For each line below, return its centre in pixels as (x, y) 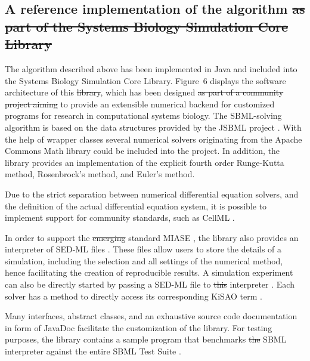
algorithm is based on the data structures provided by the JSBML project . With (153, 127)
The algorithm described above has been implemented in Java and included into (151, 68)
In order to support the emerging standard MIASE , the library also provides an (152, 237)
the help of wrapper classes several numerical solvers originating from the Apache (154, 139)
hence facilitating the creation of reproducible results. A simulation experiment (149, 272)
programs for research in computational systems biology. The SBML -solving (143, 115)
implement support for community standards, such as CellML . (120, 217)
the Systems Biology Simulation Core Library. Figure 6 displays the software (145, 80)
